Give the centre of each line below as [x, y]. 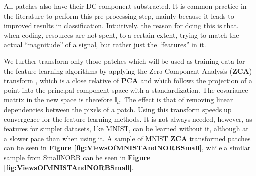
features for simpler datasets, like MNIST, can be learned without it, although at [126, 129]
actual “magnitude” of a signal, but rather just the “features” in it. [105, 44]
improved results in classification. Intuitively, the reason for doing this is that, [121, 25]
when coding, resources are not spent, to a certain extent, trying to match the [122, 35]
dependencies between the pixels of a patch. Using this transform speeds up [118, 109]
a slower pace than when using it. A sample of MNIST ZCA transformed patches [127, 138]
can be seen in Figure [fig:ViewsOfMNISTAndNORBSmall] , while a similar [127, 148]
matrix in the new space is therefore [58, 100]
